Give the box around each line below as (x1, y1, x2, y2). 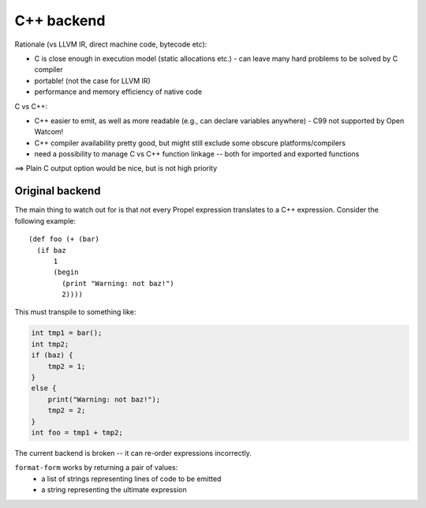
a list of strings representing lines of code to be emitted (41, 474, 222, 484)
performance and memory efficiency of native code (34, 87, 203, 96)
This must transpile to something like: (14, 307, 136, 317)
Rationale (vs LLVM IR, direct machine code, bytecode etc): (14, 40, 207, 49)
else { (31, 384, 57, 393)
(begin (53, 268, 79, 277)
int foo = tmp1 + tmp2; (31, 427, 124, 437)
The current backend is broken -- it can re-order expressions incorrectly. (14, 448, 252, 457)
